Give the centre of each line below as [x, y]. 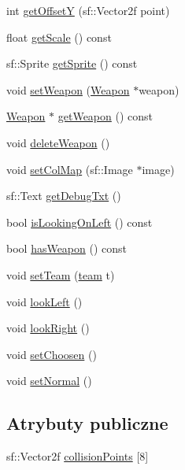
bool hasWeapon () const [67, 248]
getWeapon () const [105, 116]
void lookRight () [48, 328]
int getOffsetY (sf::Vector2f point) [88, 10]
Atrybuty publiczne [87, 423]
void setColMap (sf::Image [70, 169]
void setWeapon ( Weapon [68, 89]
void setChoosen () [52, 354]
